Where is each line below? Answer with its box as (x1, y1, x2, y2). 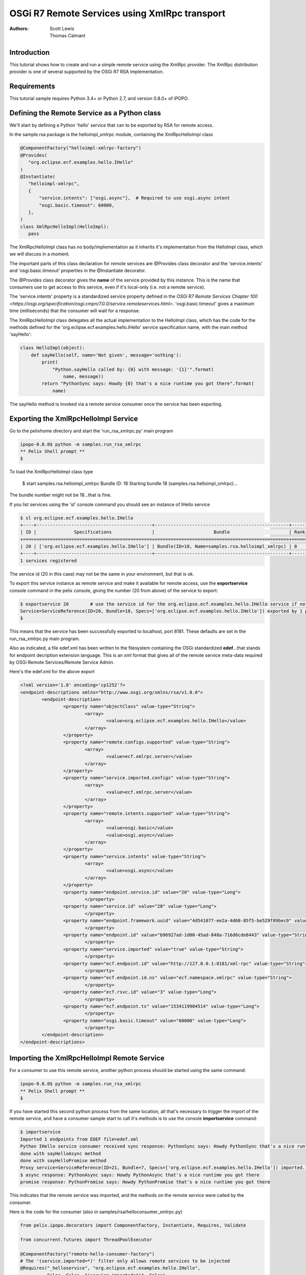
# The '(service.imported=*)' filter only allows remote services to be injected (20, 1258, 231, 1264)
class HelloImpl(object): (20, 345, 85, 351)
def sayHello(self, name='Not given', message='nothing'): (31, 352, 182, 358)
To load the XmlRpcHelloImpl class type (9, 469, 93, 475)
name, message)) (63, 373, 104, 379)
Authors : (9, 25, 29, 32)
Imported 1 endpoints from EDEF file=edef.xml (20, 1136, 139, 1142)
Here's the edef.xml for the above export (9, 669, 95, 675)
